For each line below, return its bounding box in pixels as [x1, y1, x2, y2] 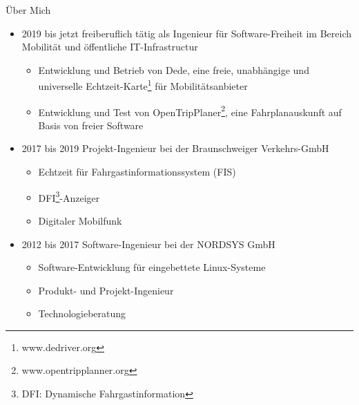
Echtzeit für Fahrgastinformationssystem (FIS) [38, 164, 236, 179]
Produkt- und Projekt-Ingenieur [38, 283, 174, 297]
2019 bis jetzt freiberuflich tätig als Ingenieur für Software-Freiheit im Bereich [21, 26, 352, 40]
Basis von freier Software [38, 117, 144, 132]
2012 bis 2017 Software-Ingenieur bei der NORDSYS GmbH [21, 236, 275, 251]
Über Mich [6, 3, 51, 17]
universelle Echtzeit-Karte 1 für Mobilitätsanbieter [38, 77, 248, 93]
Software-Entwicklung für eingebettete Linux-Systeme [38, 260, 266, 274]
